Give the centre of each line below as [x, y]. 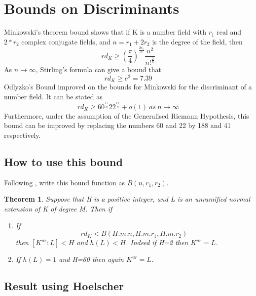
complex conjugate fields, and [66, 41]
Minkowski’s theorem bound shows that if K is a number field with [105, 32]
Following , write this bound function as [65, 182]
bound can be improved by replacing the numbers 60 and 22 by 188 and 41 [117, 125]
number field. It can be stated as [53, 97]
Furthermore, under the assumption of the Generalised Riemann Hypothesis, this [127, 115]
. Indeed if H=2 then [157, 242]
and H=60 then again [91, 259]
